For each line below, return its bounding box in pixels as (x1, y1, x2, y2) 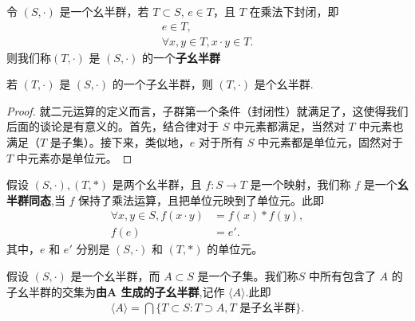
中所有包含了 (308, 268, 376, 284)
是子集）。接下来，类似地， (49, 134, 190, 151)
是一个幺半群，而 (70, 268, 160, 284)
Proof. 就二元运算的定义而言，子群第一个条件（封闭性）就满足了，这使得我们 (6, 102, 409, 119)
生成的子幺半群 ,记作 (121, 283, 225, 299)
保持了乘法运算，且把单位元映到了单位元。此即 (78, 191, 325, 208)
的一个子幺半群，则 (112, 76, 213, 92)
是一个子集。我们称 (197, 268, 298, 284)
